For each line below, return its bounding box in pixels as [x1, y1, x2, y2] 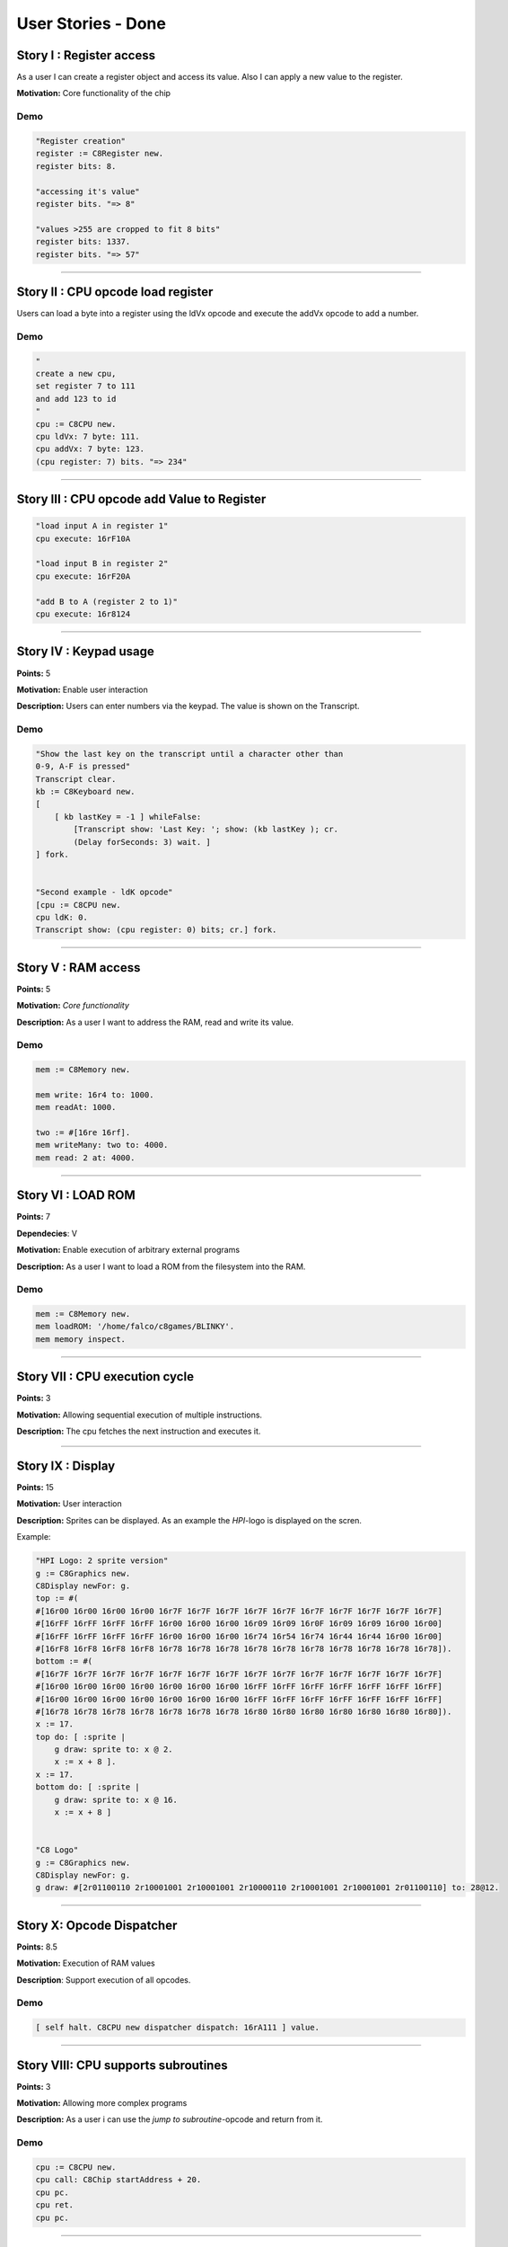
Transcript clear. [35, 774, 117, 784]
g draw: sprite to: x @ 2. [54, 1745, 174, 1754]
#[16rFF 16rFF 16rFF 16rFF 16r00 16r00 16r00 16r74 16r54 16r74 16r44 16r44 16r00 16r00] [35, 1631, 443, 1641]
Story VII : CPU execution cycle [16, 1369, 195, 1384]
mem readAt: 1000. [35, 1102, 117, 1113]
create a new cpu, [35, 369, 117, 378]
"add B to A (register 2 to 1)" [35, 596, 179, 607]
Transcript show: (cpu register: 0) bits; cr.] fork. [35, 925, 277, 935]
